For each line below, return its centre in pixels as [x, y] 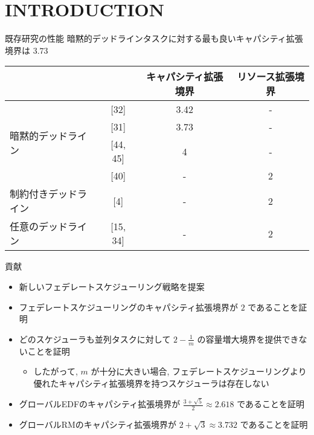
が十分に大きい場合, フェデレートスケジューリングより [199, 371]
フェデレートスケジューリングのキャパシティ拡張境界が [128, 307]
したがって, [56, 371]
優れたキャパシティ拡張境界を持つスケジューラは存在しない [151, 383]
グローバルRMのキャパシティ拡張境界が [98, 424]
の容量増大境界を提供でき [248, 339]
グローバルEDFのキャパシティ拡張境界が [100, 404]
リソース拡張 [266, 77]
